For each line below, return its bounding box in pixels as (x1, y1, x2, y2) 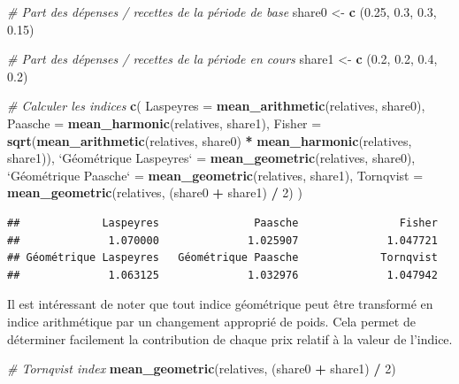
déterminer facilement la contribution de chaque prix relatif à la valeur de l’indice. (7, 329, 453, 348)
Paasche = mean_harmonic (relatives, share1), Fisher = (7, 113, 322, 132)
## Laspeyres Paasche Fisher (7, 216, 438, 229)
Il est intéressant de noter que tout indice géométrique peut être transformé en (7, 295, 433, 313)
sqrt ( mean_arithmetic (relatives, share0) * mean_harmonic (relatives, (7, 131, 412, 150)
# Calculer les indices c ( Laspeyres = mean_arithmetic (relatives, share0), (7, 96, 425, 115)
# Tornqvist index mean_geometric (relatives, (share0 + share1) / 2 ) (7, 359, 396, 378)
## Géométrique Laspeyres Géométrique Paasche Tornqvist (7, 251, 438, 265)
